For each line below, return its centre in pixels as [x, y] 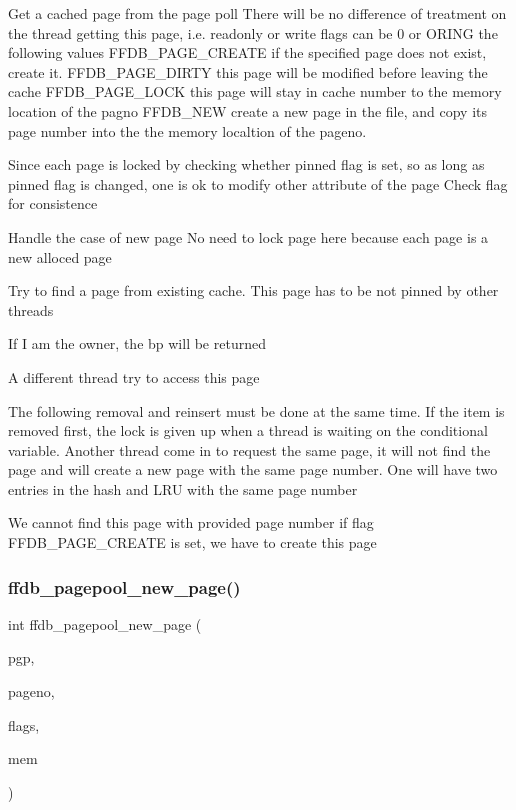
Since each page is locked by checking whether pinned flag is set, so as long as [246, 164]
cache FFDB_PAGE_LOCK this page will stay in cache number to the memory [255, 91]
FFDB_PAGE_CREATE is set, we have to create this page [192, 542]
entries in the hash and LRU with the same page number [183, 488]
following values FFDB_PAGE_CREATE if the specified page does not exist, [247, 52]
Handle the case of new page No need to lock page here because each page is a [248, 236]
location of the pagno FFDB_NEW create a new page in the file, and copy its [248, 110]
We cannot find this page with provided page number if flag [191, 522]
